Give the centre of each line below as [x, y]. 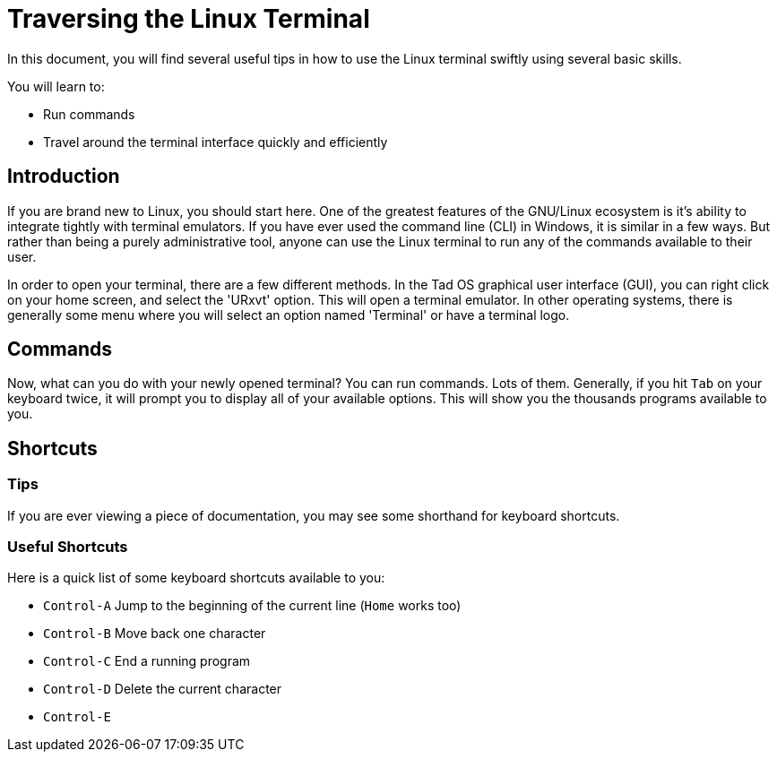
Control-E [77, 717]
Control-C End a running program [147, 661]
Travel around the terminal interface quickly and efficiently [216, 142]
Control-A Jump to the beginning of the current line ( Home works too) [252, 606]
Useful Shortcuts [68, 547]
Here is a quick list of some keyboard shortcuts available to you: [196, 578]
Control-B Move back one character [155, 634]
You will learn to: [56, 86]
